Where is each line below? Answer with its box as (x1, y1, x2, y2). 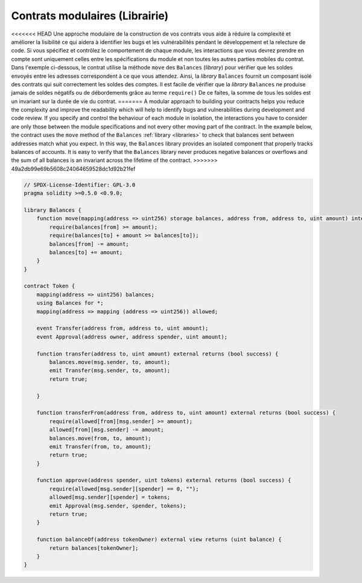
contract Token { (24, 282, 75, 290)
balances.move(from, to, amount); (49, 435, 151, 442)
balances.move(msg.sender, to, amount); (49, 358, 171, 365)
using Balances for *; (36, 299, 104, 307)
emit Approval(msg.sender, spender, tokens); (49, 502, 186, 509)
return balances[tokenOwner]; (49, 544, 139, 552)
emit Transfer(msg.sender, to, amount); (49, 367, 171, 374)
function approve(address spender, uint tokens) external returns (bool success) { (36, 477, 291, 484)
